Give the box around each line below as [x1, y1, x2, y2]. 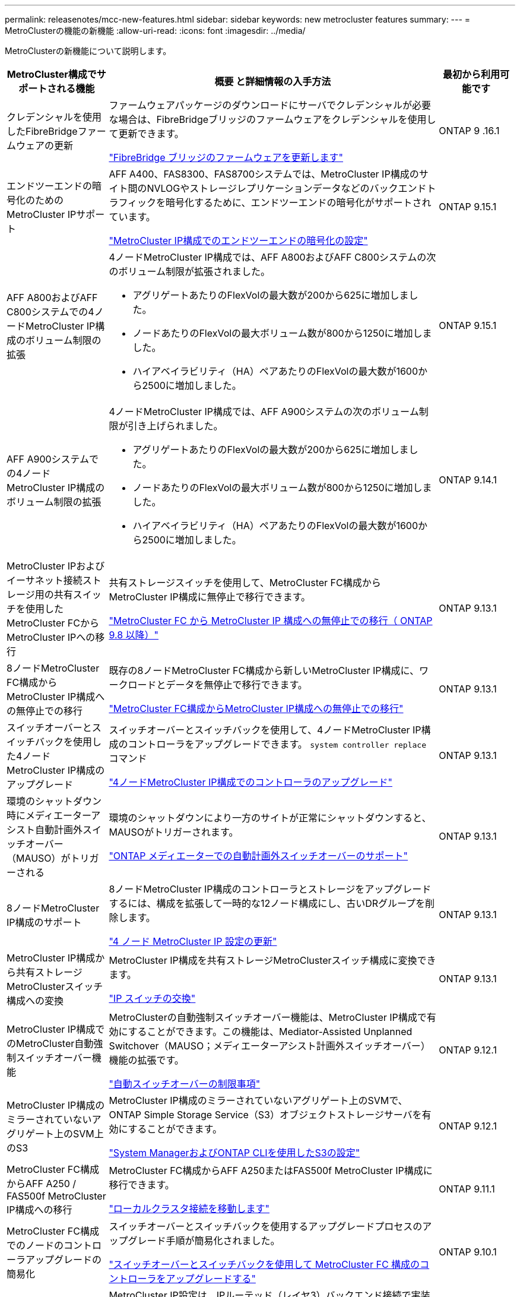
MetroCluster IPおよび [7, 560, 105, 572]
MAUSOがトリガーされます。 [109, 826, 239, 838]
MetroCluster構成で [7, 68, 97, 80]
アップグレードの [26, 1254, 102, 1266]
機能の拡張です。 [109, 1054, 184, 1066]
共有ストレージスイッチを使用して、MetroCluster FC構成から [109, 577, 381, 589]
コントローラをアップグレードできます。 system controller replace [128, 738, 426, 750]
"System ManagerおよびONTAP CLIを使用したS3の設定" [109, 1147, 360, 1159]
